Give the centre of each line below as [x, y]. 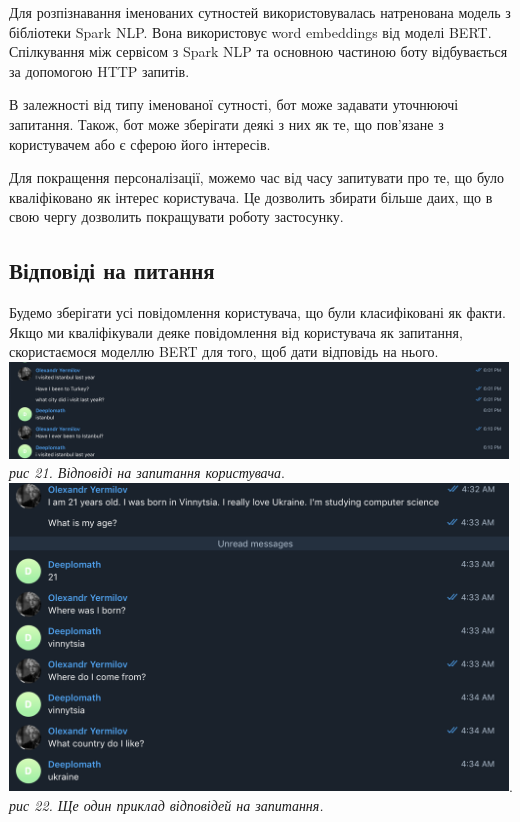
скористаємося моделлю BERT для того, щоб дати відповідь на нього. [224, 351]
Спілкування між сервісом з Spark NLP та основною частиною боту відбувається [258, 51]
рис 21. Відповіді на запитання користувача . [147, 472]
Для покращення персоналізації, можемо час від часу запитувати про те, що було [256, 177]
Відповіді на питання [112, 270]
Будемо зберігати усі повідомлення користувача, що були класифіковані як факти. [257, 312]
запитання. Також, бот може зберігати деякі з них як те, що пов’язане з [226, 123]
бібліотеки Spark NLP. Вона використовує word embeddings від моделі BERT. [250, 31]
